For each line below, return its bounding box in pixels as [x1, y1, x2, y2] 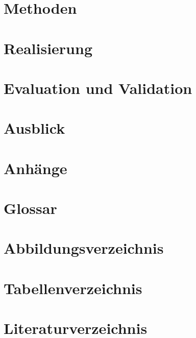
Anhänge [4, 157, 67, 178]
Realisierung [4, 37, 92, 58]
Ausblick [4, 117, 65, 138]
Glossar [4, 198, 57, 219]
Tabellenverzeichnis [4, 277, 142, 298]
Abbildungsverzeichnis [4, 237, 164, 258]
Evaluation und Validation [4, 77, 192, 98]
